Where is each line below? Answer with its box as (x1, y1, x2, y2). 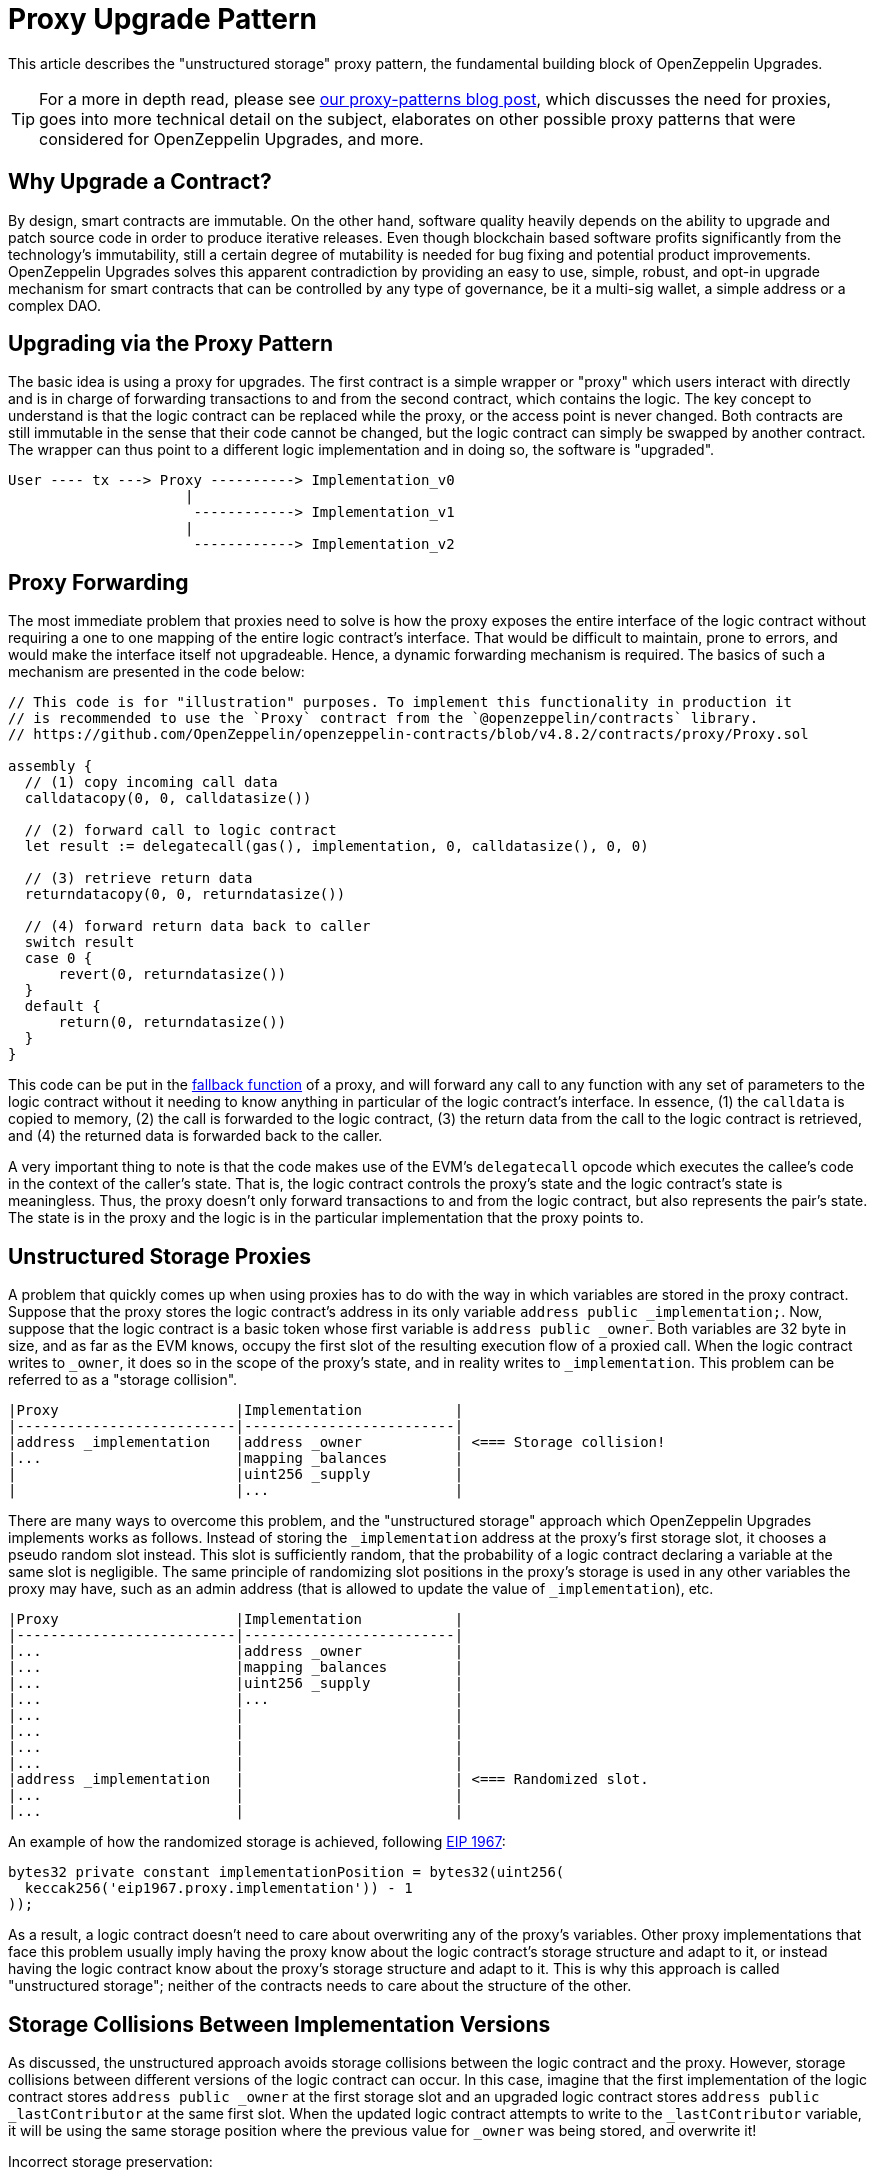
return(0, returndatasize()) (58, 1014, 287, 1031)
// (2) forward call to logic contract (24, 822, 337, 839)
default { (24, 998, 101, 1015)
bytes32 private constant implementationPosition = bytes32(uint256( (8, 1864, 565, 1881)
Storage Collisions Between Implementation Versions (8, 2011, 551, 2037)
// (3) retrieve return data (24, 870, 253, 887)
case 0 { (24, 950, 93, 967)
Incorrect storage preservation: (8, 2152, 213, 2170)
